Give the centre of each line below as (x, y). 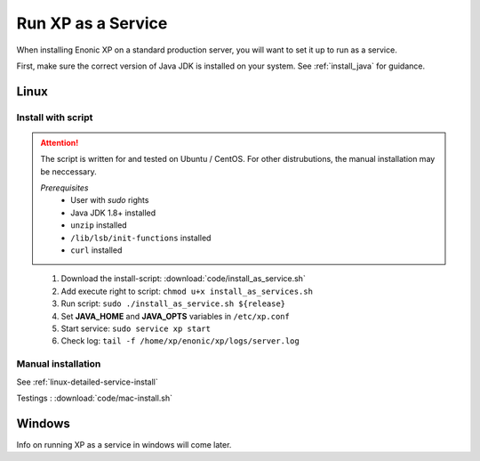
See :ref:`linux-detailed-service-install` (88, 382)
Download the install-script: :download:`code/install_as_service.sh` (183, 279)
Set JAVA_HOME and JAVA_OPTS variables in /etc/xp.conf (176, 316)
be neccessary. (68, 171)
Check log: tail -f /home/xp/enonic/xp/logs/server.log (180, 341)
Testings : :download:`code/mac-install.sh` (95, 398)
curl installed (96, 250)
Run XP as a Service (92, 23)
